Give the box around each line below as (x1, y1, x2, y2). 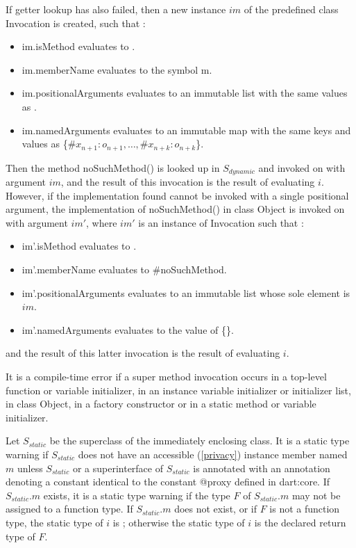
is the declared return (254, 515, 346, 529)
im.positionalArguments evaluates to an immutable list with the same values (22, 86, 348, 100)
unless (17, 460, 43, 475)
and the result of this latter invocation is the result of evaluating (6, 346, 280, 360)
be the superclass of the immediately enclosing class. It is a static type (49, 433, 350, 448)
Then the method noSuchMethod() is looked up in (6, 160, 220, 175)
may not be (291, 487, 341, 502)
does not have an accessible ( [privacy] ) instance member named (78, 446, 348, 461)
